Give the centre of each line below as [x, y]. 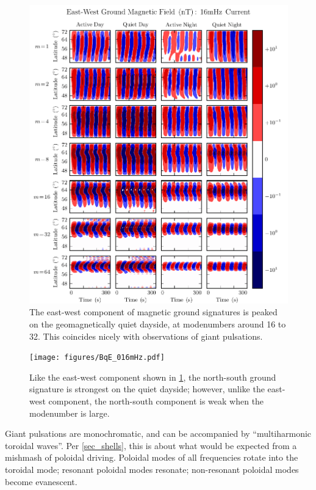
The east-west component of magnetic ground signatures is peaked [153, 312]
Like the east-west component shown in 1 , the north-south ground [153, 377]
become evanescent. [41, 481]
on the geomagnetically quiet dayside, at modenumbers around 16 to [158, 324]
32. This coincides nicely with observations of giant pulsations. [146, 336]
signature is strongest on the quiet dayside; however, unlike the [147, 389]
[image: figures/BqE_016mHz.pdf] [97, 358]
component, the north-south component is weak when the [156, 401]
